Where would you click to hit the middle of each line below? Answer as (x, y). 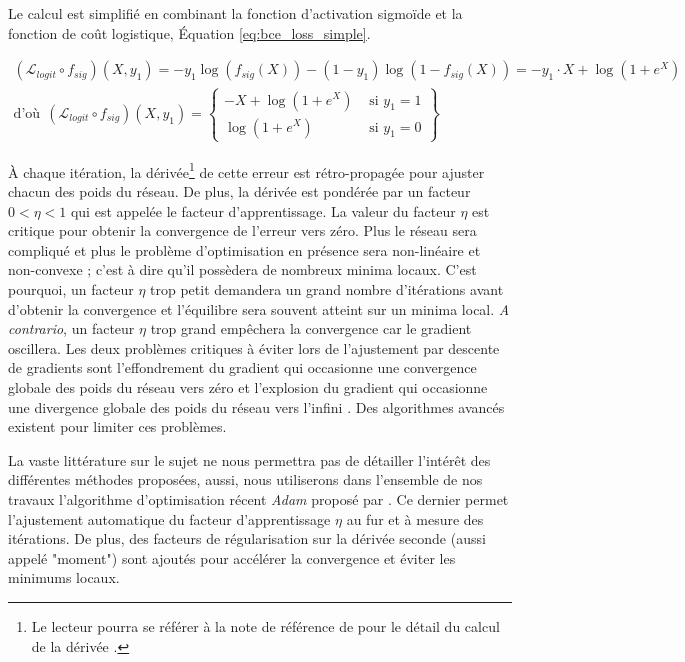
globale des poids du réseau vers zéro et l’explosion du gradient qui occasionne (248, 387)
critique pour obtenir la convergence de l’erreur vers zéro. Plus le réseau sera (242, 230)
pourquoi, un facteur (71, 289)
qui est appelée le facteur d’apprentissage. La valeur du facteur (263, 210)
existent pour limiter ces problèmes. (117, 426)
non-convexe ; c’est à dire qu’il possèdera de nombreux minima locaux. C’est (242, 269)
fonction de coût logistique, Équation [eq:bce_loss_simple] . (189, 32)
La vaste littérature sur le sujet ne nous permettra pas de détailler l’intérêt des (249, 459)
